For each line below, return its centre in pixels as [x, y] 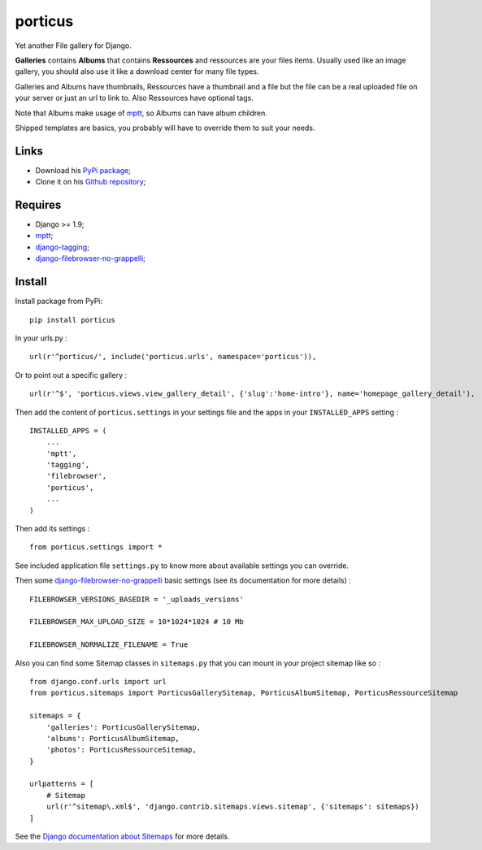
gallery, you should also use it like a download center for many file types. [137, 72]
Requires [38, 205]
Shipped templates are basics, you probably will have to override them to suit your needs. [165, 128]
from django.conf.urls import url [98, 681]
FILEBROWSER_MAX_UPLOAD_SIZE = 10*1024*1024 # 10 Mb [137, 622]
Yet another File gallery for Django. [73, 46]
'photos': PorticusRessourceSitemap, [121, 750]
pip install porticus [72, 320]
